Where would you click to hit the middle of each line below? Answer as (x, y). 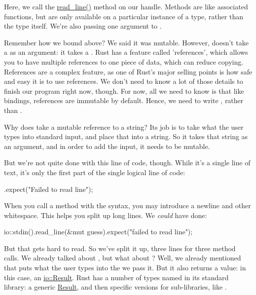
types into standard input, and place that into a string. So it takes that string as (126, 136)
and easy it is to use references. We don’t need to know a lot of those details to (124, 81)
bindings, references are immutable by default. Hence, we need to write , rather (124, 100)
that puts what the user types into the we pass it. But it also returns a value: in (125, 268)
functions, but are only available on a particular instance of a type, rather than (124, 16)
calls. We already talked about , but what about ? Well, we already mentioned (123, 258)
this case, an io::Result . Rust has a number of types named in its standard (116, 277)
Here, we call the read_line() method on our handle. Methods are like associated (126, 6)
